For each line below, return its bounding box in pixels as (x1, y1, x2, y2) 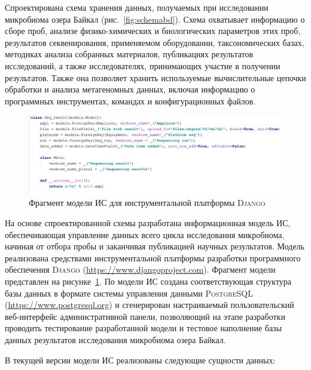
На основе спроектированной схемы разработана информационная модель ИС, (5, 217, 291, 229)
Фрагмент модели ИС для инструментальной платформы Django (29, 196, 266, 209)
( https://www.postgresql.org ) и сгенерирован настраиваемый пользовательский (5, 298, 294, 311)
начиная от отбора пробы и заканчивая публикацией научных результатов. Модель (5, 240, 304, 252)
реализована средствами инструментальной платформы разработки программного (5, 251, 301, 264)
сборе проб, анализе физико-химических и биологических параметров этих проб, (5, 24, 301, 37)
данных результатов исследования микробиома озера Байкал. (5, 333, 226, 346)
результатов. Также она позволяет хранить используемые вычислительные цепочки (5, 71, 306, 84)
